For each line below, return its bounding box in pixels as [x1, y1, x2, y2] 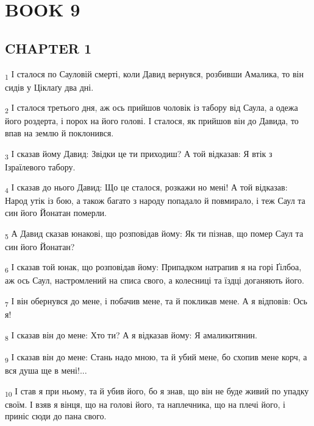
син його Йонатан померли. [5, 206, 107, 219]
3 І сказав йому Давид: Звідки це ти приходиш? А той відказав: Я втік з [5, 147, 273, 161]
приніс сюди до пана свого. [5, 410, 107, 422]
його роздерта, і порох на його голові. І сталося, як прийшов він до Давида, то [5, 114, 299, 127]
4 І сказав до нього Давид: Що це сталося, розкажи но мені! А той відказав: [5, 181, 288, 195]
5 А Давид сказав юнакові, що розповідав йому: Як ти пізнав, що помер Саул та [5, 226, 304, 241]
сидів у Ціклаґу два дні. [5, 80, 94, 93]
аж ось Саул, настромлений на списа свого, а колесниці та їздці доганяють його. [5, 274, 304, 287]
